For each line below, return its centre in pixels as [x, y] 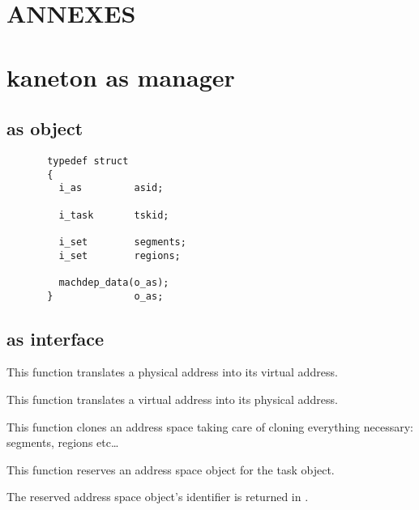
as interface [56, 338]
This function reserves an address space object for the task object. [171, 469]
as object [45, 128]
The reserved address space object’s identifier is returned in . [158, 497]
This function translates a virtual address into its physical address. [172, 399]
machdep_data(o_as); [114, 282]
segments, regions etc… [63, 442]
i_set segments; [122, 242]
